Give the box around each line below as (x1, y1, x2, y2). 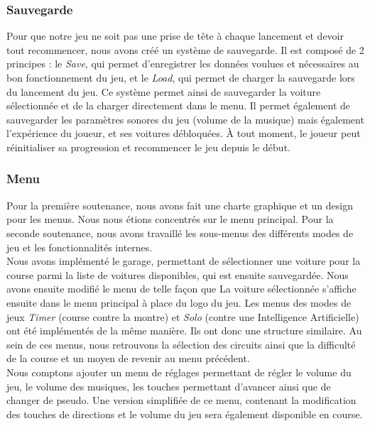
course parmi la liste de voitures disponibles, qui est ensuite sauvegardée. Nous (6, 267, 349, 282)
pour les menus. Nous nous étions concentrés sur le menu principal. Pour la (6, 212, 334, 226)
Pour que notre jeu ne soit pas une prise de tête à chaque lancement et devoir (6, 28, 344, 43)
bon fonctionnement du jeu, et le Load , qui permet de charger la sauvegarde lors (6, 70, 355, 84)
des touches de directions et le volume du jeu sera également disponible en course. (6, 406, 363, 421)
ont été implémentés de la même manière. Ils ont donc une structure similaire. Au (6, 323, 362, 338)
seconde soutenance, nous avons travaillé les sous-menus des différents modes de (6, 225, 354, 240)
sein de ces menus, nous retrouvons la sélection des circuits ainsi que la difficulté (6, 337, 356, 351)
